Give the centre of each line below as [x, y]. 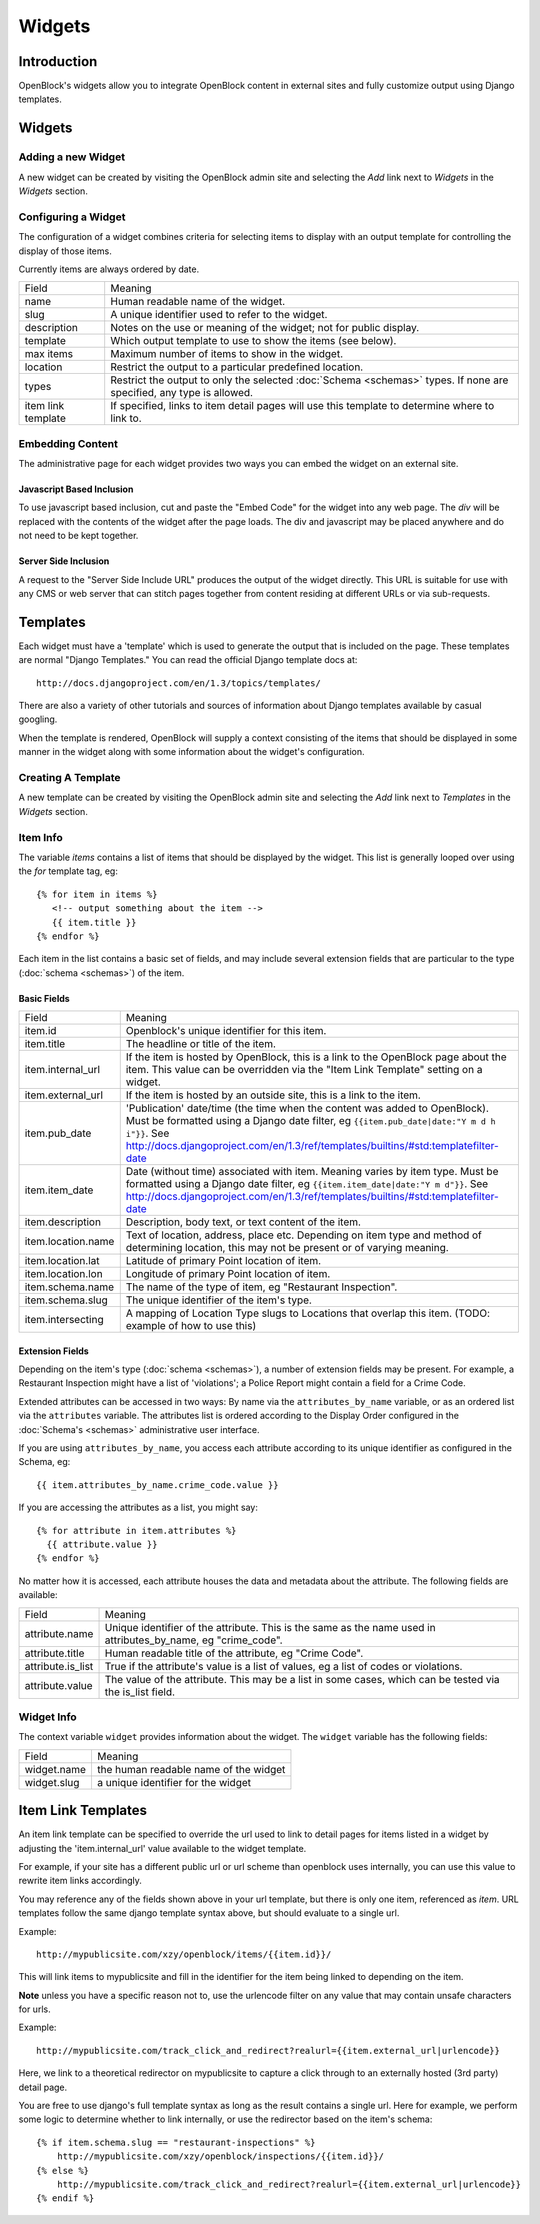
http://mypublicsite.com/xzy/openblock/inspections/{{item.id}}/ [220, 2156]
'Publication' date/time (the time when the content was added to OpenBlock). [307, 1108]
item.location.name [69, 1242]
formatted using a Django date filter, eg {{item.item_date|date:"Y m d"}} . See [307, 1184]
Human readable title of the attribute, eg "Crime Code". [234, 1653]
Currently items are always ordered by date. [109, 269]
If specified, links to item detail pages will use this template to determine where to [302, 406]
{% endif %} [65, 2198]
